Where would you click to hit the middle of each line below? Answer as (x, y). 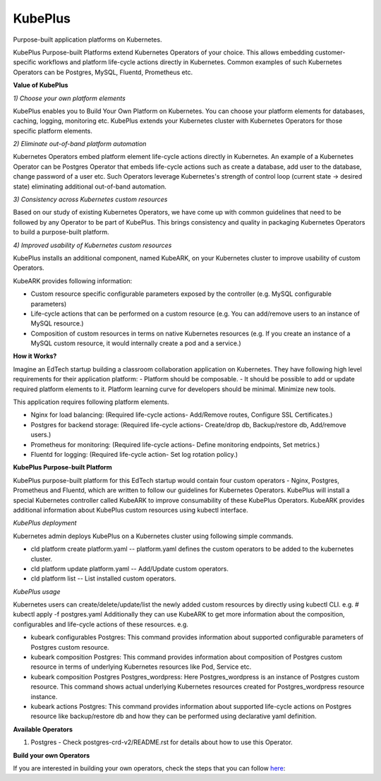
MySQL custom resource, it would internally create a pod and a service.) (136, 343)
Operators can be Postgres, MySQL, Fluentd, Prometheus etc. (103, 72)
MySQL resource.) (57, 323)
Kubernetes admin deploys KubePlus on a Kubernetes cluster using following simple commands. (153, 536)
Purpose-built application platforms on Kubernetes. (87, 40)
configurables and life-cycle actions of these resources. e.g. (101, 624)
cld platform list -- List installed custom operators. (103, 578)
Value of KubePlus (41, 85)
